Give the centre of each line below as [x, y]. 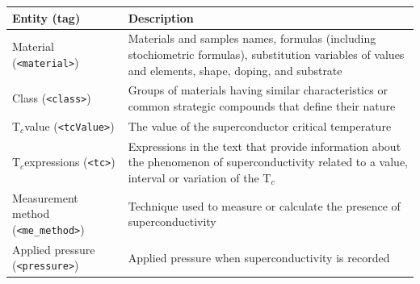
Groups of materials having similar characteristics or [258, 90]
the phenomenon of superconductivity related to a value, [268, 162]
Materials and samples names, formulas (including [252, 38]
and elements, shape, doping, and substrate [235, 70]
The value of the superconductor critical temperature [260, 125]
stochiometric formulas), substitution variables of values [266, 54]
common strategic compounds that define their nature [262, 105]
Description [161, 17]
